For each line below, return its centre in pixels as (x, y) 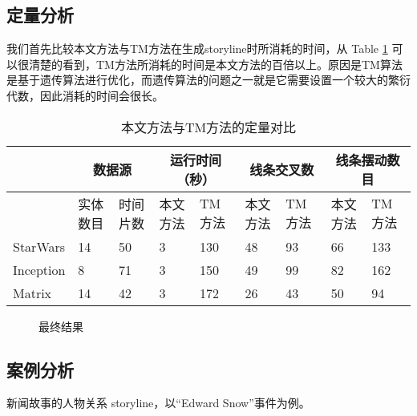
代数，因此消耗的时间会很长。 (85, 95)
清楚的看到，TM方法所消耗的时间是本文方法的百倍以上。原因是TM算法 (215, 64)
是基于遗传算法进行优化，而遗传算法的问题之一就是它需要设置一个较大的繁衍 (208, 80)
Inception (39, 269)
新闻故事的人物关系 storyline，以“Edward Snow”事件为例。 (158, 403)
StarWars (39, 246)
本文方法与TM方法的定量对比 (208, 127)
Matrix (32, 293)
